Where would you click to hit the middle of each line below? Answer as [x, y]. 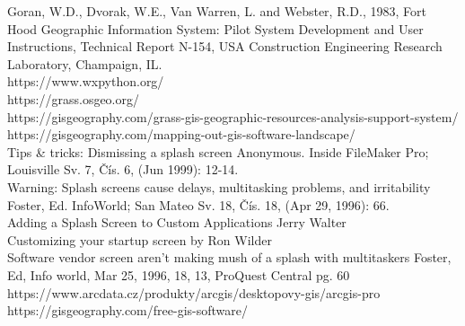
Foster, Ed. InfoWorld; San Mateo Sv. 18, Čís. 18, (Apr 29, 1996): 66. [198, 204]
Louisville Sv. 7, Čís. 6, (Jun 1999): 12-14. [123, 169]
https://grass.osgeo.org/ [73, 98]
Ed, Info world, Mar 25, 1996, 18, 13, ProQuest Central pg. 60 [179, 274]
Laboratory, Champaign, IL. [85, 63]
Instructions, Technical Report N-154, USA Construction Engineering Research [225, 46]
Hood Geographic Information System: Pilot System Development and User [215, 28]
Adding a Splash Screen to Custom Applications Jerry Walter [177, 222]
